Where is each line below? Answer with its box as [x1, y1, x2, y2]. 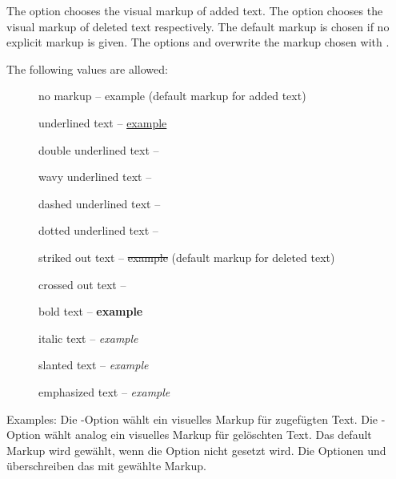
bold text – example [38, 303, 143, 320]
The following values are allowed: [6, 60, 168, 77]
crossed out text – [38, 276, 126, 292]
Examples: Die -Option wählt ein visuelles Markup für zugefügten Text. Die [6, 410, 378, 427]
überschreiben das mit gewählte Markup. [6, 457, 206, 474]
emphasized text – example [38, 383, 170, 400]
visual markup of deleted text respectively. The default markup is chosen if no [6, 18, 390, 34]
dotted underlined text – [38, 222, 158, 239]
